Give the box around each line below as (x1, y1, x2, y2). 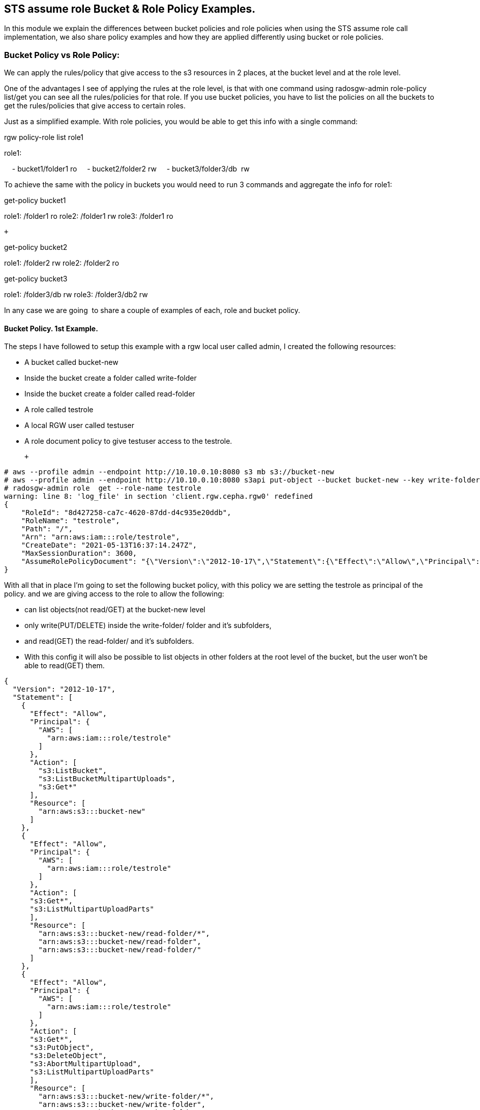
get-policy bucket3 (4, 274, 68, 283)
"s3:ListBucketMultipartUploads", (38, 775, 176, 783)
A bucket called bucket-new (24, 358, 118, 367)
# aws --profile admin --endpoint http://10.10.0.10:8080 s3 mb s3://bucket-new (4, 468, 335, 476)
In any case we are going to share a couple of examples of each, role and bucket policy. (4, 306, 301, 315)
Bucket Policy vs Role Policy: (4, 49, 120, 60)
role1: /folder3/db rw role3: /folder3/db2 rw (4, 290, 148, 299)
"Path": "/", (21, 525, 73, 533)
